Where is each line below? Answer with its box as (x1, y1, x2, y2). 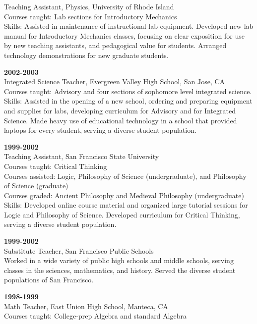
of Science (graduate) (4, 180, 68, 191)
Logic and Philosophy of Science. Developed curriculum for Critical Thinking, (4, 209, 240, 219)
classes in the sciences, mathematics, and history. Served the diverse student (4, 265, 236, 275)
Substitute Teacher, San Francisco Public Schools (4, 245, 154, 256)
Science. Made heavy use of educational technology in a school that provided (4, 115, 237, 125)
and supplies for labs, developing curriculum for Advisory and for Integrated (4, 105, 236, 115)
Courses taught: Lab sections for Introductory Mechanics (4, 11, 177, 21)
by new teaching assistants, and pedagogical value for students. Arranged (4, 40, 227, 51)
